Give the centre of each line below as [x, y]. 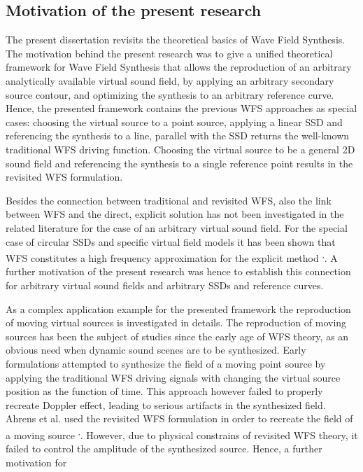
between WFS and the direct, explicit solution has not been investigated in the [175, 214]
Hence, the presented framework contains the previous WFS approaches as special [181, 108]
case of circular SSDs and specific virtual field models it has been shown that [171, 241]
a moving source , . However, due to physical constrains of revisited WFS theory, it [182, 433]
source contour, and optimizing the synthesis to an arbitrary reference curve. [170, 94]
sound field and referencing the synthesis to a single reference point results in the [179, 163]
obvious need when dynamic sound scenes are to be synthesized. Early [156, 350]
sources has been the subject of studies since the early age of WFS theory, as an [177, 336]
